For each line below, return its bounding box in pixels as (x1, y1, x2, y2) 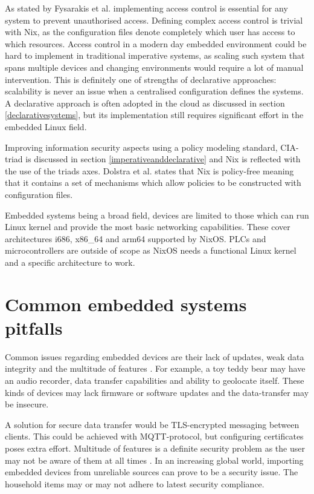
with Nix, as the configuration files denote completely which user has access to (5, 25, 295, 38)
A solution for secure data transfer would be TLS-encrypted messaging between (5, 418, 300, 430)
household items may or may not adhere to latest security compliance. (5, 477, 264, 490)
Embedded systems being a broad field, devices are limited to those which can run (5, 208, 309, 221)
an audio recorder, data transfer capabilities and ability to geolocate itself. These (5, 374, 304, 386)
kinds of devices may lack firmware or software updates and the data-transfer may (5, 386, 309, 398)
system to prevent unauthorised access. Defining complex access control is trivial (5, 13, 303, 26)
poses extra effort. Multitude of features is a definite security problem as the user (5, 441, 305, 454)
